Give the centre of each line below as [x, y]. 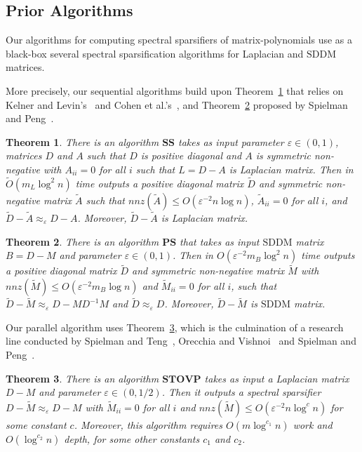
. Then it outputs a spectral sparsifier [241, 392]
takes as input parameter [231, 141]
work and [313, 424]
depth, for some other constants [132, 438]
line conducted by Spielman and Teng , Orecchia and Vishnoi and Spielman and [181, 341]
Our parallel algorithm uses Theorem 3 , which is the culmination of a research [175, 327]
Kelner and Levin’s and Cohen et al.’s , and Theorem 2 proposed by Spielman [177, 104]
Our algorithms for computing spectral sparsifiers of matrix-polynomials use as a [179, 40]
